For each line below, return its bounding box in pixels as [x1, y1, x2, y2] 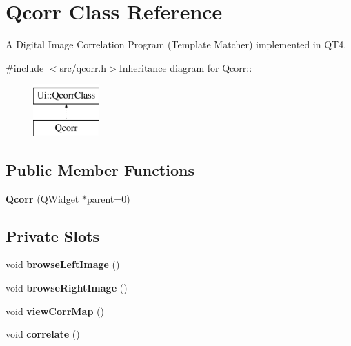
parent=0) [86, 191, 130, 205]
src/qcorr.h [59, 60, 107, 74]
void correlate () [6, 327, 80, 341]
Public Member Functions [6, 159, 194, 180]
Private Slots [6, 225, 99, 246]
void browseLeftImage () [6, 257, 120, 272]
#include [6, 60, 44, 74]
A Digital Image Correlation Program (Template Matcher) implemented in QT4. [6, 37, 347, 52]
